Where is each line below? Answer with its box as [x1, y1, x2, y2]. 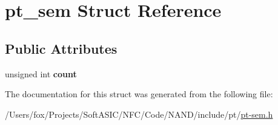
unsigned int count [5, 67, 77, 80]
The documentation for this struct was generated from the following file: [5, 88, 273, 100]
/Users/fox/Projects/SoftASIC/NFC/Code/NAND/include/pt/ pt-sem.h [5, 107, 273, 120]
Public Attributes [5, 39, 117, 57]
